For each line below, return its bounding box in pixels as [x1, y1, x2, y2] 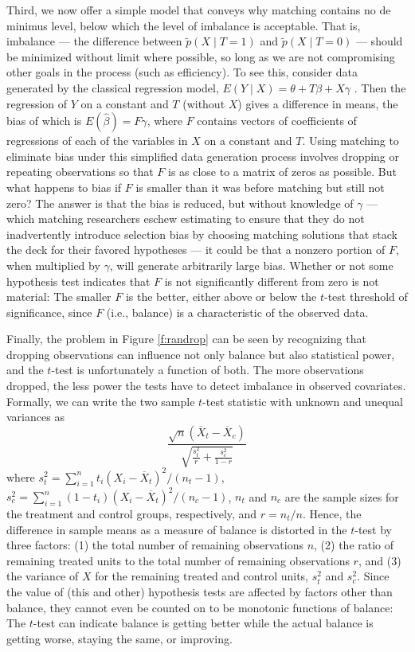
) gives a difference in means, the [237, 95, 398, 111]
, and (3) [358, 552, 401, 568]
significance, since [6, 303, 92, 320]
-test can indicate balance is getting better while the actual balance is [33, 615, 374, 631]
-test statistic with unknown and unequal [202, 392, 403, 409]
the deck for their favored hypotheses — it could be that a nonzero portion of [6, 241, 386, 258]
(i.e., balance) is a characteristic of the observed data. [106, 303, 369, 320]
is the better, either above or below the [125, 288, 317, 305]
